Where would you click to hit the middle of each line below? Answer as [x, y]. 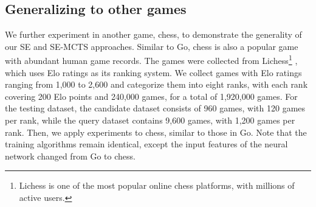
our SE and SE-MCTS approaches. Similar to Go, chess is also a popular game [152, 46]
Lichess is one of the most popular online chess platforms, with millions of [157, 185]
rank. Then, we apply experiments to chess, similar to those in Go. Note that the [156, 132]
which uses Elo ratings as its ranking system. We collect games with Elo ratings [153, 72]
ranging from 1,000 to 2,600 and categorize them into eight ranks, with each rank [156, 84]
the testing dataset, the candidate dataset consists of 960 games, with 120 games [155, 108]
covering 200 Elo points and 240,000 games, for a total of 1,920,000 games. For [151, 96]
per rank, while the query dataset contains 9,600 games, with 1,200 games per [150, 120]
